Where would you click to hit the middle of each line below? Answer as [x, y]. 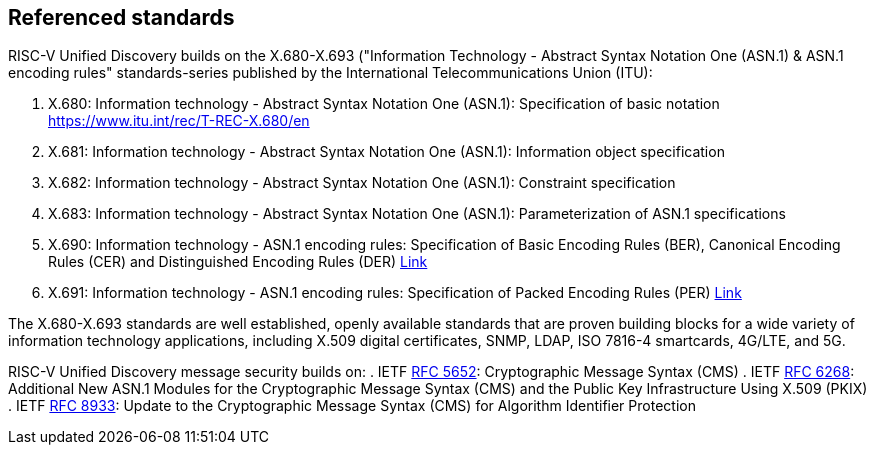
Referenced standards [121, 17]
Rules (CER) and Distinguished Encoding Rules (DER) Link [238, 262]
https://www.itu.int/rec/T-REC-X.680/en [179, 121]
